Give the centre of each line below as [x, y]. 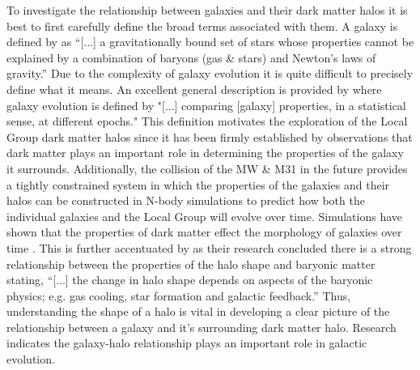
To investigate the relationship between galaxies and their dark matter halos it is [207, 10]
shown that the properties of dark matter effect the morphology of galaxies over [204, 232]
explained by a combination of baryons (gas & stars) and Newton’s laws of [191, 57]
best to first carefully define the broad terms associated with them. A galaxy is [202, 26]
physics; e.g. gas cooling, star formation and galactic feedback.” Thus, [179, 295]
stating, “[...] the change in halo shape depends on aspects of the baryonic [190, 280]
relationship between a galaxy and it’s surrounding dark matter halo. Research [202, 327]
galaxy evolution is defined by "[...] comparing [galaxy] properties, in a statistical [206, 105]
